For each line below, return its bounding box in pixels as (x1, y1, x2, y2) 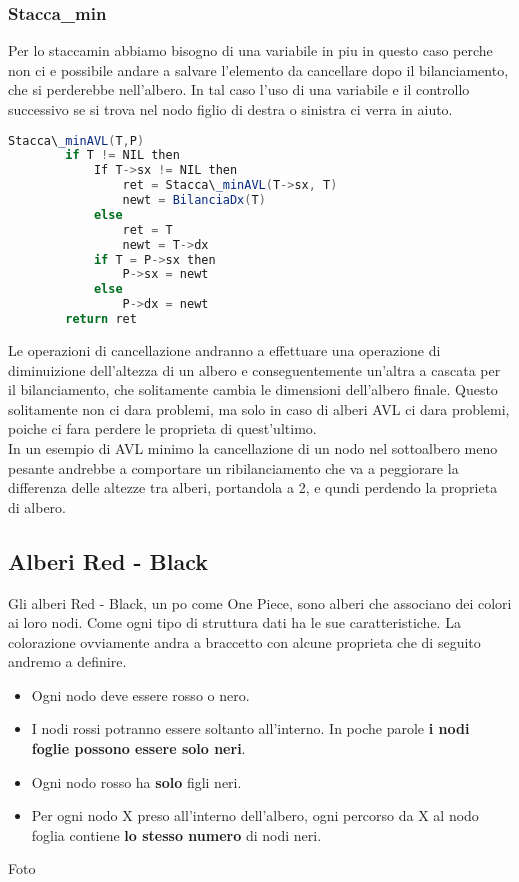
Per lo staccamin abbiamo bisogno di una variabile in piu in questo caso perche (8, 40, 493, 61)
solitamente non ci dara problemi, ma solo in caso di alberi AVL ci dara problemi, (8, 398, 510, 419)
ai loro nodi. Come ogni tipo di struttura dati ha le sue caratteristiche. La (8, 612, 461, 633)
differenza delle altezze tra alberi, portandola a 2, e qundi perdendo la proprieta (8, 477, 498, 498)
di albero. (8, 496, 67, 517)
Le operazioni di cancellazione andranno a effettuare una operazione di (8, 339, 441, 360)
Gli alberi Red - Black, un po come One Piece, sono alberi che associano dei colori (8, 592, 512, 613)
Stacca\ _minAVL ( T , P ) (8, 133, 145, 148)
